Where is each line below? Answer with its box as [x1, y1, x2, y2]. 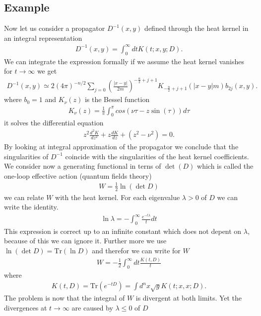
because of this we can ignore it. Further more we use [4, 235, 167, 246]
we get [37, 66, 57, 76]
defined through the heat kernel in [144, 23, 249, 33]
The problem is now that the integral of [4, 293, 125, 303]
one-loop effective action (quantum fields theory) [4, 170, 152, 181]
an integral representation [4, 32, 82, 43]
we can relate [4, 192, 44, 202]
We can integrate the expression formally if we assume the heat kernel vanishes [4, 56, 244, 66]
